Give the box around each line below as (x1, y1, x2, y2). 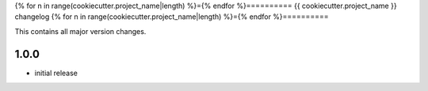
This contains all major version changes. (14, 26, 147, 36)
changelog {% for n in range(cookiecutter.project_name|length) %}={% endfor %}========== (14, 12, 329, 21)
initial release (34, 68, 78, 78)
